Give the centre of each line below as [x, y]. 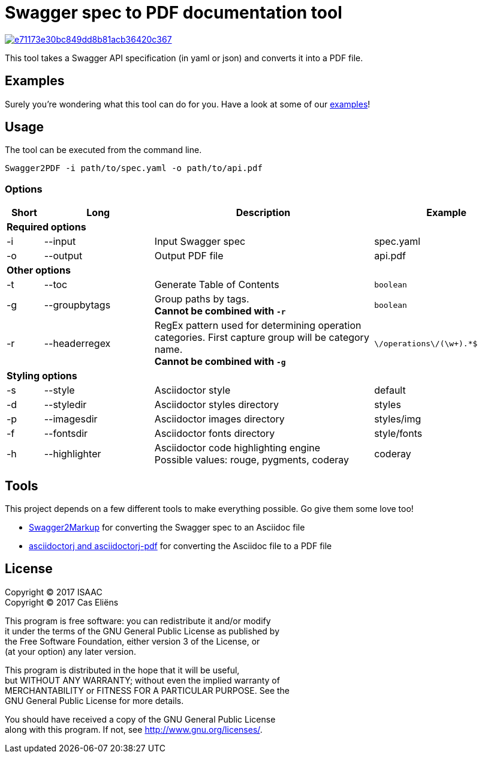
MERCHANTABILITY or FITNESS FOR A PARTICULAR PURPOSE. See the [147, 690]
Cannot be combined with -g [220, 362]
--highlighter [73, 454]
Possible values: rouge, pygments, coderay [252, 460]
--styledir [65, 405]
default [390, 390]
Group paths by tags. [202, 299]
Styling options [42, 376]
